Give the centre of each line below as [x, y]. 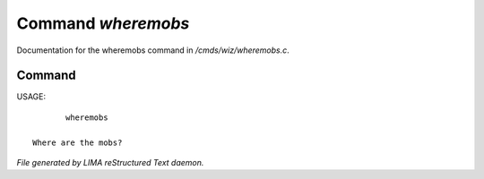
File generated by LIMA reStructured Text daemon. [110, 163]
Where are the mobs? [78, 142]
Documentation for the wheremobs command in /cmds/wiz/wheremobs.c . [153, 50]
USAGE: [31, 97]
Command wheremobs [103, 23]
